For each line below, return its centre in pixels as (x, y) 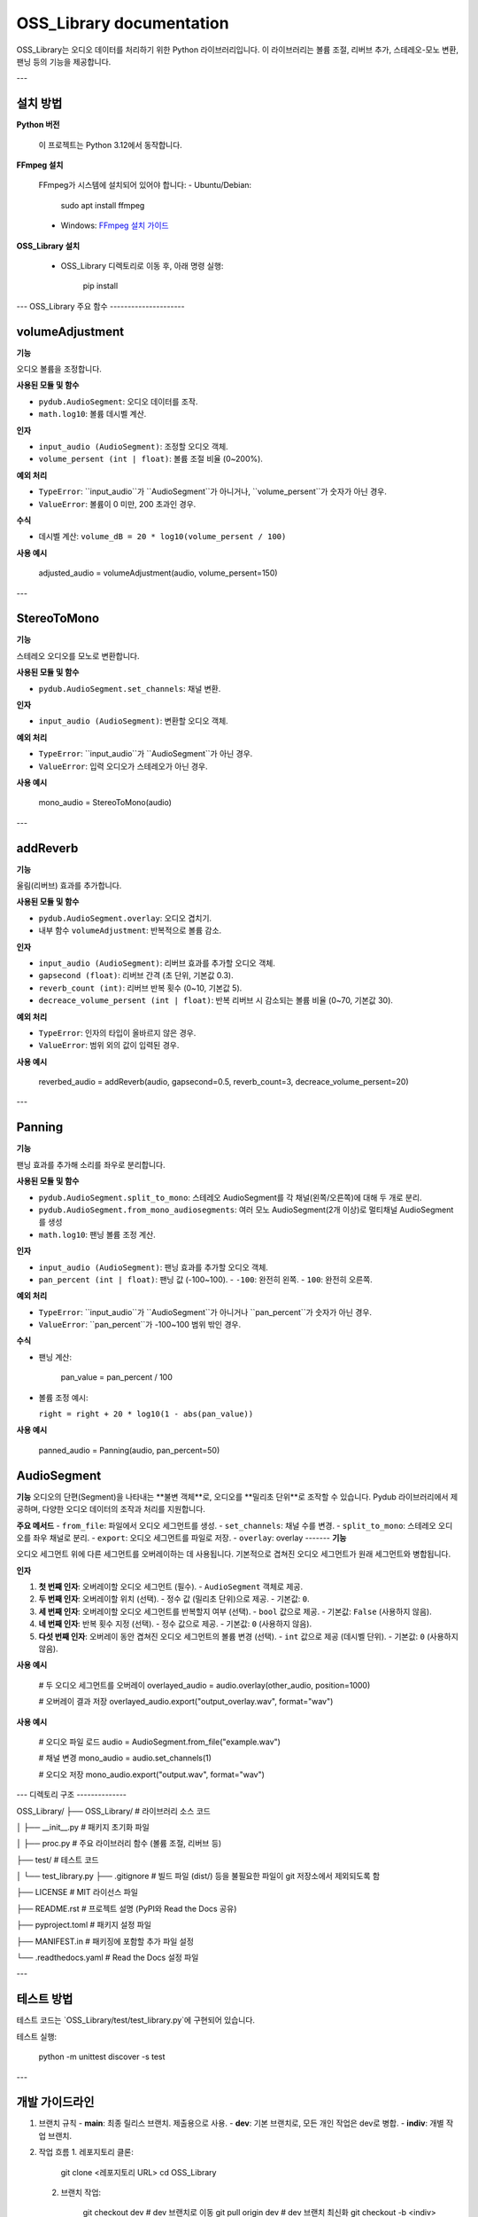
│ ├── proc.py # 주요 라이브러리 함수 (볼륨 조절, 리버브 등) (119, 1844)
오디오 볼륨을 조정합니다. (59, 369)
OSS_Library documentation (123, 23)
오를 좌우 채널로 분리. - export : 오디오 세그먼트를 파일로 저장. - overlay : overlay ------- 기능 (181, 1538)
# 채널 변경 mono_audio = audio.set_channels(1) (125, 1758)
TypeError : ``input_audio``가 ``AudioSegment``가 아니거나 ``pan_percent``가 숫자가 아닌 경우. (205, 1312)
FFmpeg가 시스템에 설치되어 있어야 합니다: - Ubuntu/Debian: (145, 185)
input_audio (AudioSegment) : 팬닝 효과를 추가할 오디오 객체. (154, 1267)
